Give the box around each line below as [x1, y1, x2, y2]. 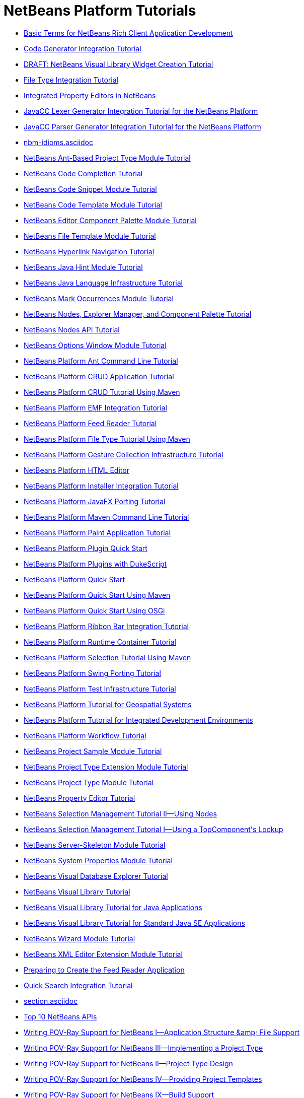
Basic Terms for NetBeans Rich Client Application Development [24, 28, 233, 37]
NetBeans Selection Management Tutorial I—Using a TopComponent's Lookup [24, 825, 283, 834]
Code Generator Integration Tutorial [24, 44, 141, 53]
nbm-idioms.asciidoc [24, 138, 93, 147]
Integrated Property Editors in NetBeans [24, 91, 156, 100]
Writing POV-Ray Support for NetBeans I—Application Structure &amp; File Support [24, 1027, 300, 1037]
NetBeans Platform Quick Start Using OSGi [24, 606, 165, 615]
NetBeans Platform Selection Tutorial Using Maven [24, 653, 191, 662]
